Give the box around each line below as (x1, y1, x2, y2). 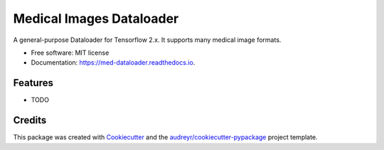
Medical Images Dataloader (13, 11, 179, 26)
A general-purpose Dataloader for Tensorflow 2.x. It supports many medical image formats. (13, 36, 282, 44)
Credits (13, 114, 47, 127)
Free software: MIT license (31, 48, 110, 57)
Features (13, 77, 53, 89)
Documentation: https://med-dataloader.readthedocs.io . (31, 58, 196, 67)
